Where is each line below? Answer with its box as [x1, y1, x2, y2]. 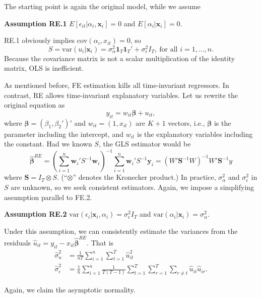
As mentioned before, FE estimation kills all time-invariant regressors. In [4, 80, 229, 90]
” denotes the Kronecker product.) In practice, [73, 172, 216, 182]
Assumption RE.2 [4, 209, 67, 219]
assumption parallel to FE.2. [4, 191, 92, 202]
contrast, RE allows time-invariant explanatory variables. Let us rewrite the [4, 89, 238, 100]
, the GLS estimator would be [98, 138, 191, 149]
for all [159, 45, 178, 53]
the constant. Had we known [4, 138, 92, 149]
